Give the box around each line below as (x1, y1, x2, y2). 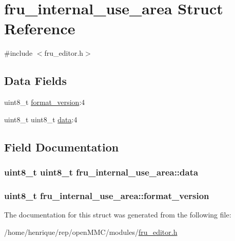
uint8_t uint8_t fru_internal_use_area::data (4, 166, 199, 178)
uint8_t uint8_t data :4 (4, 114, 77, 124)
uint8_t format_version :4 (4, 97, 85, 107)
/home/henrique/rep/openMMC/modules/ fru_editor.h (4, 226, 178, 237)
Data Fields (4, 73, 67, 89)
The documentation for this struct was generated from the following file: (4, 209, 231, 220)
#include (4, 48, 33, 58)
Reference (4, 18, 75, 39)
